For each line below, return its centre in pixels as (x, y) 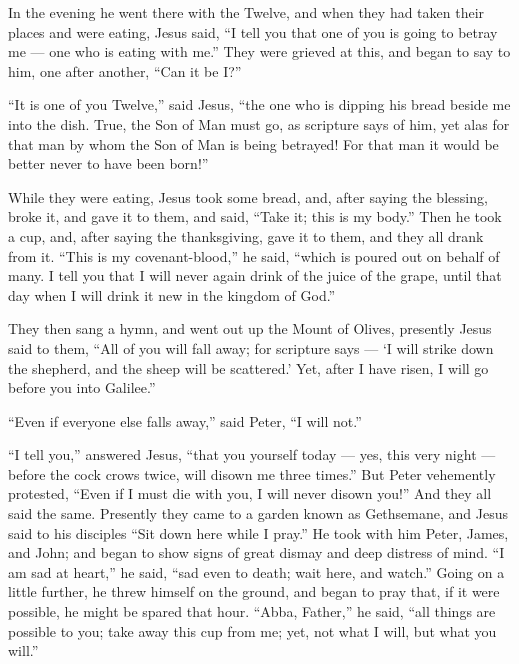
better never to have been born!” (108, 163)
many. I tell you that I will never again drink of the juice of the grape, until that (255, 275)
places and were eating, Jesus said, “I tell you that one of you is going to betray (253, 31)
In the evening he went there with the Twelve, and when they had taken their (246, 12)
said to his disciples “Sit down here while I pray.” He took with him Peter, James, (258, 532)
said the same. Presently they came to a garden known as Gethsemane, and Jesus (258, 513)
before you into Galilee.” (82, 387)
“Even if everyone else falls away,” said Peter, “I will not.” (185, 420)
